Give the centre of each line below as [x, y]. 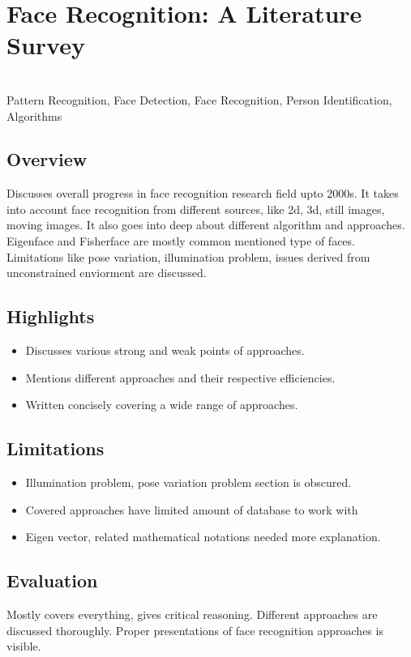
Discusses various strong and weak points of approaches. [165, 350]
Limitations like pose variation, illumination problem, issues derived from [188, 256]
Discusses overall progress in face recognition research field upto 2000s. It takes [203, 193]
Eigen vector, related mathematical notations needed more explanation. [203, 537]
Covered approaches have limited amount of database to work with [192, 509]
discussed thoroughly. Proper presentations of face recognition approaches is [195, 630]
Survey [46, 45]
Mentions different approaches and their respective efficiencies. [180, 377]
